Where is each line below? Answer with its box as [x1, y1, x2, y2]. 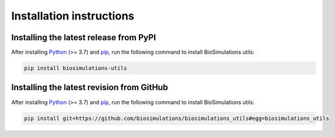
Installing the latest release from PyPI [11, 32, 157, 43]
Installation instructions [11, 9, 135, 23]
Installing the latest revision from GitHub [11, 82, 169, 93]
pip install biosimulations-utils [24, 65, 127, 72]
